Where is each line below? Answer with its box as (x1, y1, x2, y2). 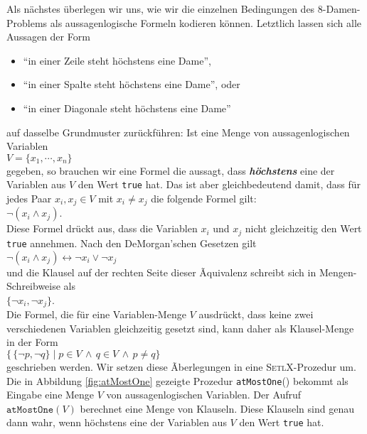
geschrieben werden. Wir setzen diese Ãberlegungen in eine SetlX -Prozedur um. (6, 359, 356, 374)
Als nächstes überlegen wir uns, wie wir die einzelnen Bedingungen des (6, 1, 315, 16)
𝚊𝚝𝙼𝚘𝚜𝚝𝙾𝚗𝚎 (6, 404, 54, 415)
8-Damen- (317, 1, 361, 16)
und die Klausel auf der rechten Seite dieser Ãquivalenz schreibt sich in (6, 264, 317, 279)
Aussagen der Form (6, 29, 90, 44)
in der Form (6, 335, 58, 349)
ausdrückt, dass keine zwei (198, 307, 314, 322)
